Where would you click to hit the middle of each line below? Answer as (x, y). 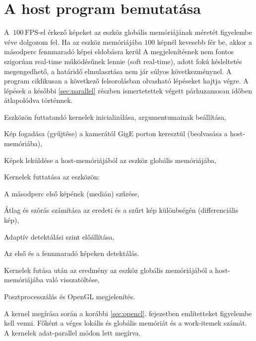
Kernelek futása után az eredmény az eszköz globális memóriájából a (108, 270)
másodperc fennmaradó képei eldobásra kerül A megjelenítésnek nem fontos (119, 51)
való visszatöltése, (73, 280)
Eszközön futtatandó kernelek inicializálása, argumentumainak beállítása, (115, 117)
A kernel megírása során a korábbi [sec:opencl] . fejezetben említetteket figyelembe (128, 313)
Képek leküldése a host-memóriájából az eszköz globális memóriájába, (110, 160)
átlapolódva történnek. (38, 100)
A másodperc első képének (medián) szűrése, (72, 193)
